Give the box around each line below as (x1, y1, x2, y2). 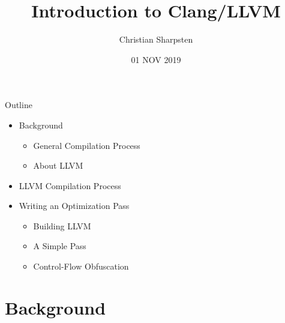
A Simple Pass (33, 240, 86, 252)
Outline (5, 98, 32, 111)
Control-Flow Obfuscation (33, 260, 129, 273)
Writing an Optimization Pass (19, 199, 130, 212)
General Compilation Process (33, 139, 140, 151)
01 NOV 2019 (131, 53, 181, 65)
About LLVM (33, 159, 83, 172)
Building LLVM (33, 219, 91, 232)
